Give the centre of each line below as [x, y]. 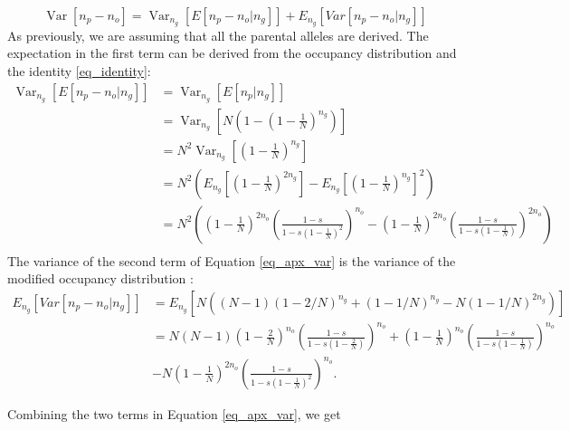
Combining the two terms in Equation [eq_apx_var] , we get [174, 413]
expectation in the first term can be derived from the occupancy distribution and [232, 53]
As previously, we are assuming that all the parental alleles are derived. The [218, 35]
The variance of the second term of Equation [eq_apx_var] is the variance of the [232, 260]
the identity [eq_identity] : [79, 71]
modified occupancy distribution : [100, 278]
